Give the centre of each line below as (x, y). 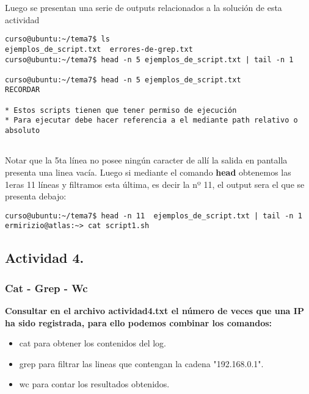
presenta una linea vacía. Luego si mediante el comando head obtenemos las (148, 172)
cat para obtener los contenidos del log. (93, 343)
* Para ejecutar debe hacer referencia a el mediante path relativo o (151, 120)
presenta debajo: (36, 196)
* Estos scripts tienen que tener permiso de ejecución (121, 110)
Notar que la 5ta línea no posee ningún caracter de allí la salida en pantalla (146, 160)
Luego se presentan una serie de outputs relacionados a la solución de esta (144, 7)
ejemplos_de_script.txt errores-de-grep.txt (99, 49)
